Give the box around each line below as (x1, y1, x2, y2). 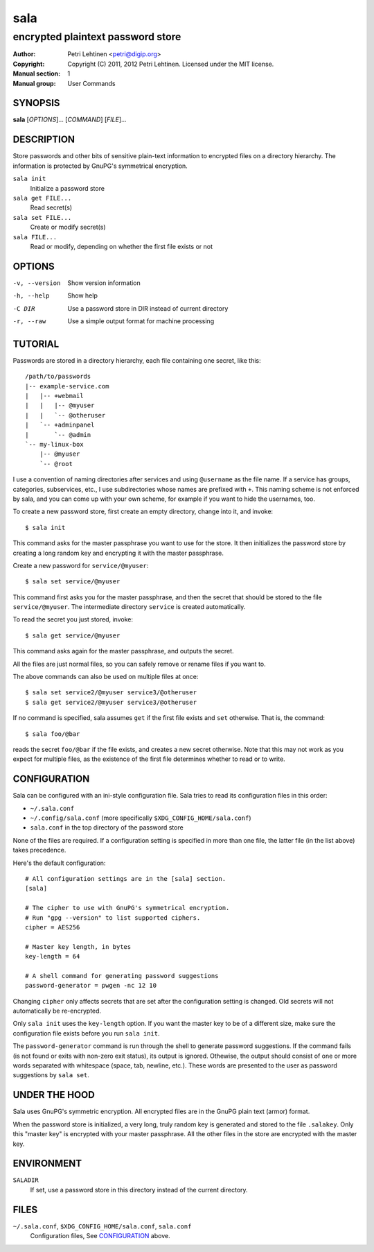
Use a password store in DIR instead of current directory (67, 304, 229, 312)
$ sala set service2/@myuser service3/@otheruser (25, 689, 197, 696)
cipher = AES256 (25, 923, 80, 931)
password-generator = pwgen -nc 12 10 (25, 981, 157, 990)
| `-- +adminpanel (25, 421, 95, 429)
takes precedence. (12, 846, 66, 855)
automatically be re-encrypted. (12, 1006, 102, 1015)
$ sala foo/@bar (25, 730, 80, 738)
